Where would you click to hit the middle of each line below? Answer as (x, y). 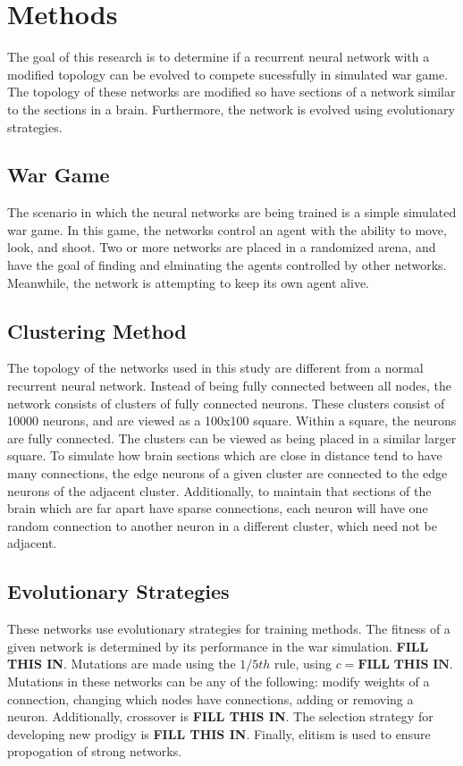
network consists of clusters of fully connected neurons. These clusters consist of (226, 403)
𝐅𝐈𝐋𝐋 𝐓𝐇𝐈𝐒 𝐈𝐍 (404, 665)
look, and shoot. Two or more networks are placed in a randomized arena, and (222, 247)
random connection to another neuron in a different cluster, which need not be (222, 525)
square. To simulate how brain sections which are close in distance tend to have (225, 455)
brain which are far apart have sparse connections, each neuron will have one (218, 508)
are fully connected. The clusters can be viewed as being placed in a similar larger (232, 438)
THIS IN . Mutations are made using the (122, 664)
